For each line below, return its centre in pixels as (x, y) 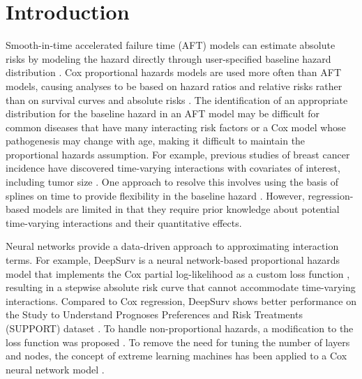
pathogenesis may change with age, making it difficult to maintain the (156, 141)
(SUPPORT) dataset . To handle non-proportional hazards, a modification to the (180, 328)
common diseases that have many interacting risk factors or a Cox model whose (176, 127)
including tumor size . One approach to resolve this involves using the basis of (172, 182)
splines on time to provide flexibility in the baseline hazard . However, (155, 195)
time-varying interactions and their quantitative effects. (124, 222)
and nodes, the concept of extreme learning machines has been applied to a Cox (176, 356)
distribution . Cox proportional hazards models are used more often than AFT (174, 72)
